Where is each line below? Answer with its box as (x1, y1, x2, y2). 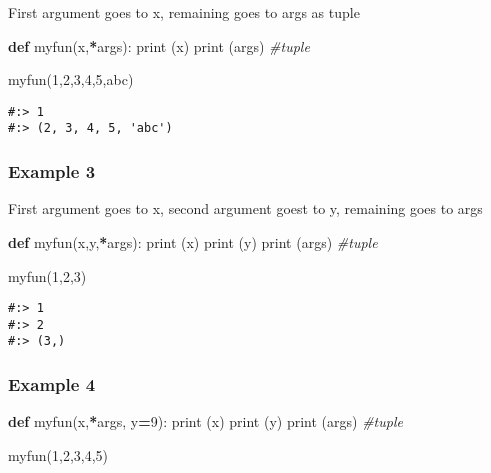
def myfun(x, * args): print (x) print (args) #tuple (8, 35, 310, 56)
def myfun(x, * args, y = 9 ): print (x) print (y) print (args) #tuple (8, 411, 403, 432)
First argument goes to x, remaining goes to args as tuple (8, 2, 360, 22)
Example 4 (8, 371, 96, 396)
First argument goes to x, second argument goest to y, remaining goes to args (8, 198, 483, 219)
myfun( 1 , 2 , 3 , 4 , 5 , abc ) (8, 69, 134, 90)
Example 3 (8, 159, 96, 184)
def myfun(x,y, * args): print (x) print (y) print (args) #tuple (8, 231, 378, 252)
